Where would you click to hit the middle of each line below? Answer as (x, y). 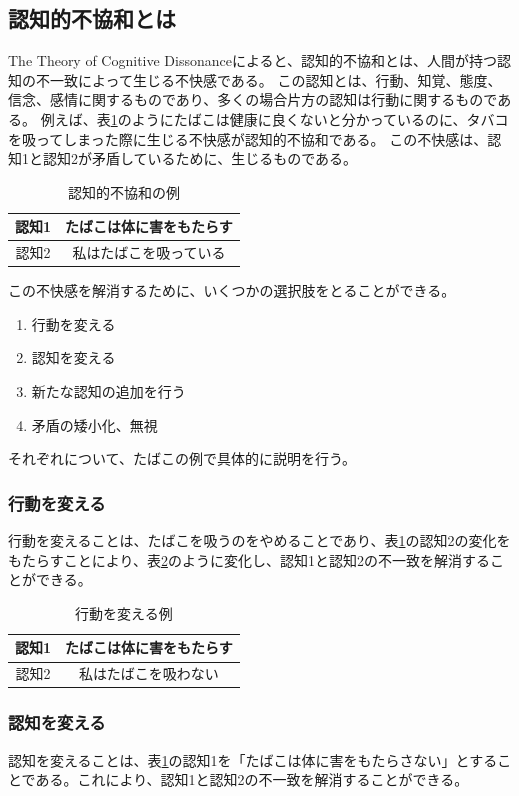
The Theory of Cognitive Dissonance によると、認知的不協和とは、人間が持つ (253, 60)
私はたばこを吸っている (149, 252)
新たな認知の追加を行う (108, 391)
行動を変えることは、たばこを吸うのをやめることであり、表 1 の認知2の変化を (259, 540)
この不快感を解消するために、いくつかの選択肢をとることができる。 (232, 290)
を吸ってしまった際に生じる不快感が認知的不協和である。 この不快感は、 (248, 138)
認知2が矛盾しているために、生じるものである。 (200, 158)
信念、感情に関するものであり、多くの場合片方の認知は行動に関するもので (253, 99)
